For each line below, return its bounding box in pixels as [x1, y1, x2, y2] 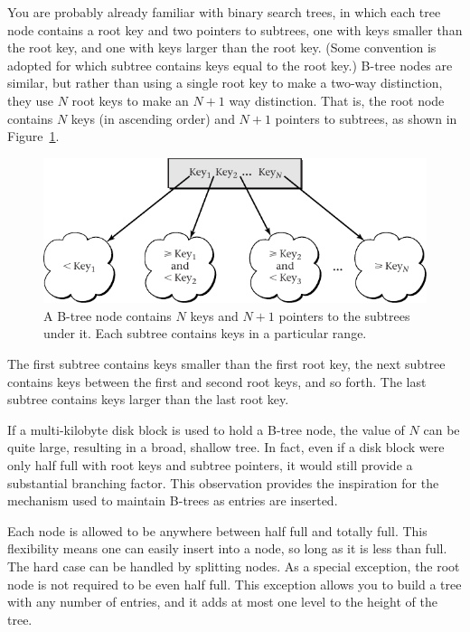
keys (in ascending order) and [70, 108, 235, 127]
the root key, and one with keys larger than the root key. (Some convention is [7, 38, 437, 57]
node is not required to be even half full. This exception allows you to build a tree [7, 574, 462, 593]
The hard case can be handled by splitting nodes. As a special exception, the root [7, 556, 460, 575]
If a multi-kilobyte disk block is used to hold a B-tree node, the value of [7, 420, 405, 439]
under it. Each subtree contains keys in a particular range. [43, 324, 367, 343]
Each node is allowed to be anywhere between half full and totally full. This [7, 521, 428, 540]
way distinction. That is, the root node [229, 90, 445, 109]
